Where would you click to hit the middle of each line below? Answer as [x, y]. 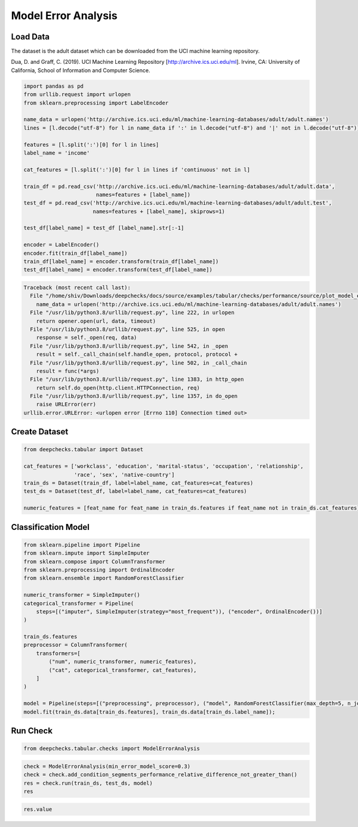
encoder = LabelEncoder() [61, 245]
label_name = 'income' [57, 153]
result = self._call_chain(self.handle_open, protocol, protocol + [137, 354]
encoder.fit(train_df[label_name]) [75, 253]
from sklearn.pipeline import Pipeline [82, 545]
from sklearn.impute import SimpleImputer [87, 553]
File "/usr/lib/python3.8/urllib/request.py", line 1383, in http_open [137, 379]
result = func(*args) [68, 371]
